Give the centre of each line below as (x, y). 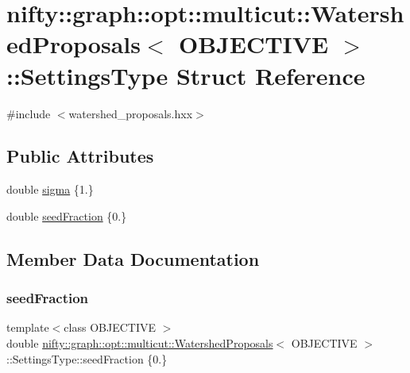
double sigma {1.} (50, 189)
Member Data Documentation (133, 258)
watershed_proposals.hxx (131, 113)
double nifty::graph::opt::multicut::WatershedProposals (140, 343)
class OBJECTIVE (110, 327)
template (28, 327)
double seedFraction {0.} (67, 215)
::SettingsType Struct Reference (186, 75)
